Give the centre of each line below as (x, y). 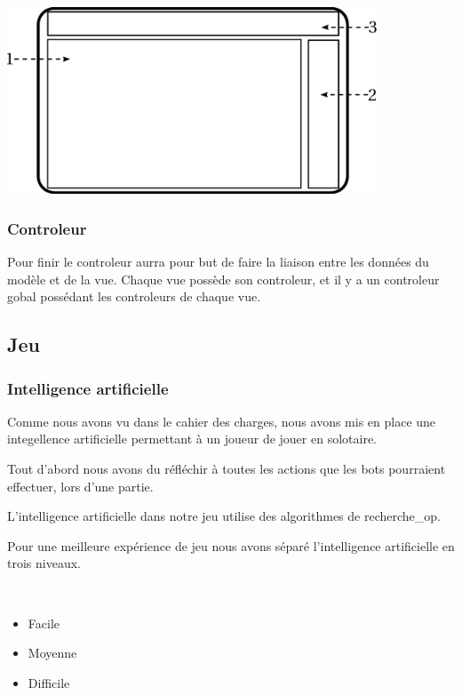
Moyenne (52, 653)
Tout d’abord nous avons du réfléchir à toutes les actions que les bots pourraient (227, 469)
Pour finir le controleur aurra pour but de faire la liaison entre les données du (218, 262)
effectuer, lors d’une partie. (80, 486)
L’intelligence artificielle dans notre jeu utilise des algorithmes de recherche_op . (224, 516)
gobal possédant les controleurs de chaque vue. (134, 296)
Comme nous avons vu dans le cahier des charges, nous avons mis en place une (222, 421)
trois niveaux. (44, 563)
